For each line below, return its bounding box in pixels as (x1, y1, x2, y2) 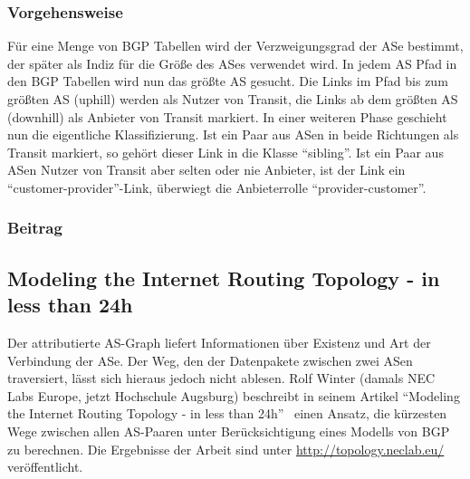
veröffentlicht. (7, 457, 83, 476)
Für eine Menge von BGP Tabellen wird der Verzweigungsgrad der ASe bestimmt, (7, 36, 464, 55)
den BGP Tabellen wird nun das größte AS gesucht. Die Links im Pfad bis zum (7, 72, 448, 91)
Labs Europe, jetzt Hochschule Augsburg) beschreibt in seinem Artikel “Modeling (7, 386, 460, 405)
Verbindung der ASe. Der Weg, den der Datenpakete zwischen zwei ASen (7, 350, 413, 369)
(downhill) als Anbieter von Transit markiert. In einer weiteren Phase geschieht (7, 107, 447, 126)
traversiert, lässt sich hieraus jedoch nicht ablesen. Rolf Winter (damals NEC (7, 369, 436, 388)
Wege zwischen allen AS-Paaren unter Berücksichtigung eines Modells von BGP (7, 421, 450, 440)
